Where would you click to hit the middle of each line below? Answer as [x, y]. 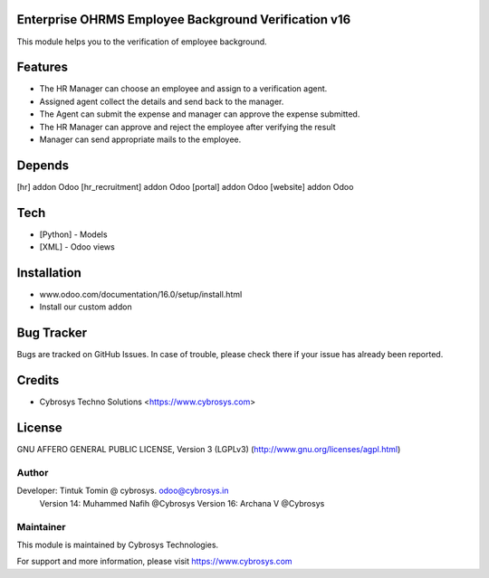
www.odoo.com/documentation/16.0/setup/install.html [141, 295]
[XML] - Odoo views [77, 247]
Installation [49, 273]
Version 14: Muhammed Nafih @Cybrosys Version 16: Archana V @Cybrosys [182, 503]
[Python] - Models [73, 234]
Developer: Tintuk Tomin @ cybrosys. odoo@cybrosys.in [123, 491]
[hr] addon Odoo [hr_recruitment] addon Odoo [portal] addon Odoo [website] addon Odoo [185, 186]
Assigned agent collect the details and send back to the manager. [162, 101]
